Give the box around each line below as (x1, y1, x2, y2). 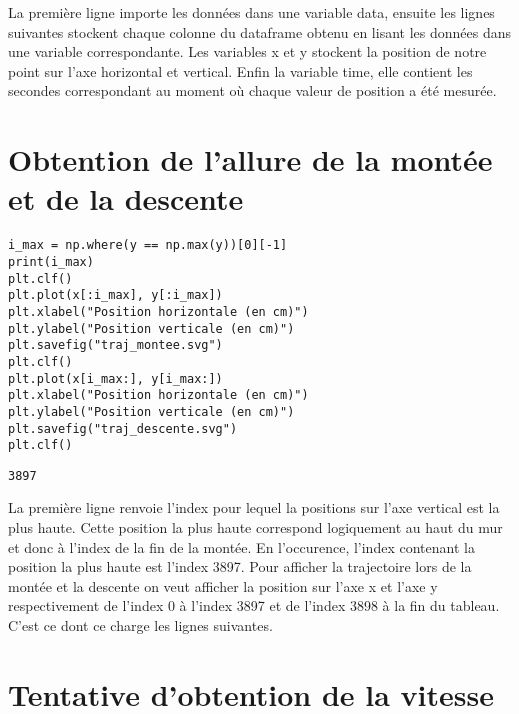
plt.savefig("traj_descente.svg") (8, 421, 238, 436)
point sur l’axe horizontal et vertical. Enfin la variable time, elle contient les (8, 60, 473, 81)
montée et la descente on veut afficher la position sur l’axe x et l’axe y (8, 575, 438, 596)
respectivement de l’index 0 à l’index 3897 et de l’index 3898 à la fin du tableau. (8, 595, 500, 616)
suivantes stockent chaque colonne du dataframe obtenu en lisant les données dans (8, 21, 511, 42)
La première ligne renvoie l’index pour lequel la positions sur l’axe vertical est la (8, 497, 500, 518)
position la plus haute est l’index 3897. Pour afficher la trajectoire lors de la (8, 556, 472, 577)
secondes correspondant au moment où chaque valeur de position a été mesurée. (8, 80, 497, 101)
